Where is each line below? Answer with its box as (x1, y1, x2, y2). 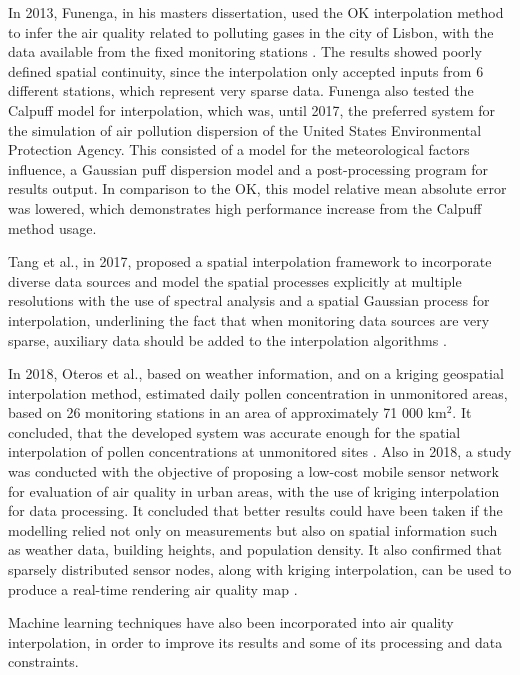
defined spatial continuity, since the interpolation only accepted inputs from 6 (8, 60, 484, 81)
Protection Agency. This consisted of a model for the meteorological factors (8, 139, 470, 160)
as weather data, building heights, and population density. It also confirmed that (8, 539, 502, 560)
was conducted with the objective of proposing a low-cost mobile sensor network (8, 461, 499, 482)
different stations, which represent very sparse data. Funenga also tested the (8, 80, 474, 101)
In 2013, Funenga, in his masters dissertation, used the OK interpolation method (8, 2, 504, 22)
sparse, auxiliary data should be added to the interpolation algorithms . (8, 329, 447, 350)
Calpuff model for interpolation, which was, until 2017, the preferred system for (8, 99, 495, 120)
